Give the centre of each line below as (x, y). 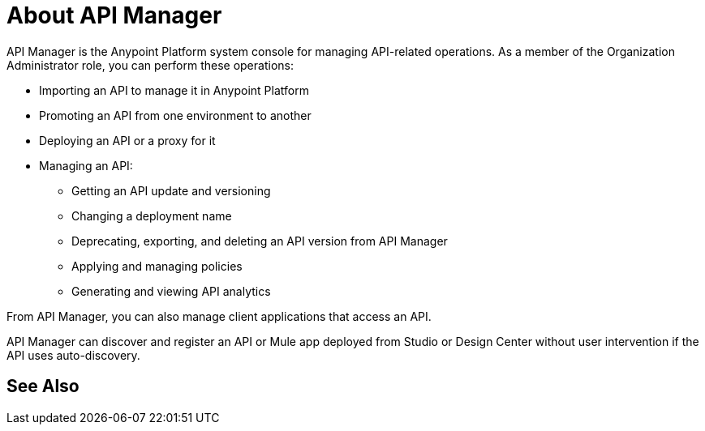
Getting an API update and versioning (171, 190)
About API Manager (114, 15)
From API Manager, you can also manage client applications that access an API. (219, 316)
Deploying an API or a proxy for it (127, 140)
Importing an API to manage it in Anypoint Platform (174, 90)
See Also (43, 386)
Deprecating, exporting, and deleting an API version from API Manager (260, 241)
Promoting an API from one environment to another (175, 115)
